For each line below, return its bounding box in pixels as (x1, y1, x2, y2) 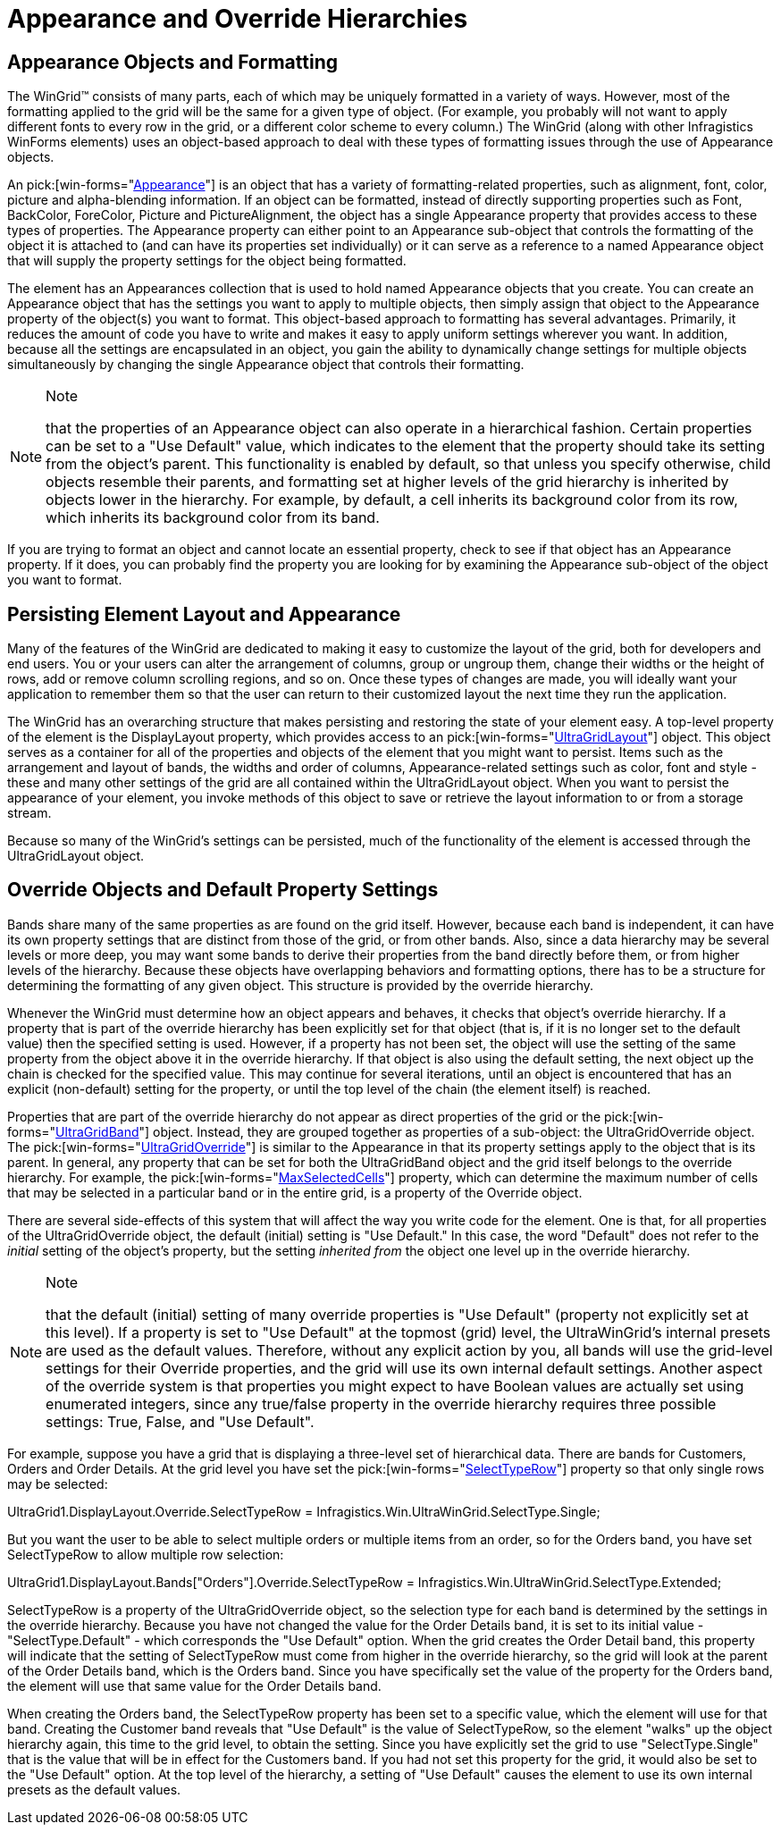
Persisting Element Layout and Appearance (7, 602, 401, 626)
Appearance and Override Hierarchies (7, 4, 468, 34)
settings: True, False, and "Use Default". (46, 1412, 315, 1431)
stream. (7, 805, 52, 821)
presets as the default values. (7, 1781, 181, 1797)
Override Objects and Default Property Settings (7, 878, 439, 902)
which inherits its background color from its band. (46, 508, 380, 527)
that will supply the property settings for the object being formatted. (7, 253, 407, 269)
